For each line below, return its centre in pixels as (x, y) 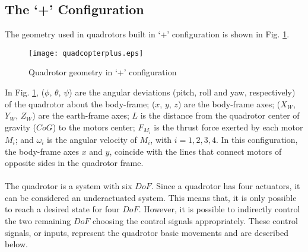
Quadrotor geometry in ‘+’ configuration (103, 72)
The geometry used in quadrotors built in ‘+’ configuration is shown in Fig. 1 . (147, 34)
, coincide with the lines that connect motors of (196, 151)
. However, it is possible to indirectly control (219, 209)
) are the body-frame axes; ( (229, 103)
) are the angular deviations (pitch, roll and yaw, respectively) (182, 92)
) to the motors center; (94, 127)
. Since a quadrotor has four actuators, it (226, 186)
